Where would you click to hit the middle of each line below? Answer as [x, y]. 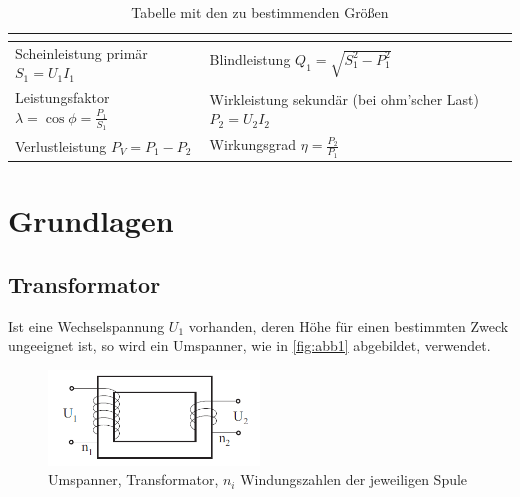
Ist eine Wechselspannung [86, 325]
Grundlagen [91, 220]
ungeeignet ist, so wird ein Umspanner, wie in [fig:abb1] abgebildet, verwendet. [249, 345]
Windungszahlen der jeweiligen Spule [354, 479]
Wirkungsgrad [253, 144]
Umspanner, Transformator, [133, 479]
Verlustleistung [61, 145]
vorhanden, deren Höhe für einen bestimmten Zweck [348, 325]
